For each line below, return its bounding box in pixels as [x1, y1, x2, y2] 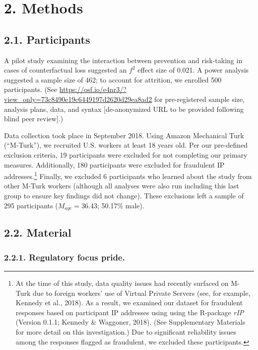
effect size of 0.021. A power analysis [137, 65, 249, 75]
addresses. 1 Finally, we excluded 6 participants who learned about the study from [4, 170, 252, 181]
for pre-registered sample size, [154, 93, 245, 104]
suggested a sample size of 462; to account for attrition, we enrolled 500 [4, 74, 222, 85]
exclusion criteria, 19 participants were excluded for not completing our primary [4, 149, 248, 160]
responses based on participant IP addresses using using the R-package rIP [15, 307, 244, 317]
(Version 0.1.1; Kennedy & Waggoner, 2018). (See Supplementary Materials [15, 317, 246, 327]
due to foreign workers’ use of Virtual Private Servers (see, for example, [33, 287, 251, 298]
